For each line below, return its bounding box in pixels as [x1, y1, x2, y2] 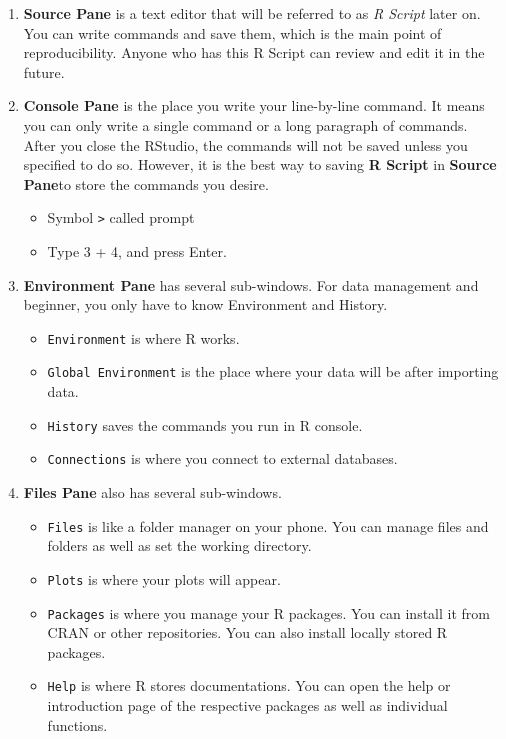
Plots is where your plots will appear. [47, 568, 281, 589]
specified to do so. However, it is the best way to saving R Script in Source [23, 154, 497, 175]
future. [23, 61, 65, 82]
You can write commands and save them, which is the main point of [23, 22, 442, 43]
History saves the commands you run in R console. [47, 414, 363, 435]
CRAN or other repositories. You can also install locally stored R [47, 622, 448, 643]
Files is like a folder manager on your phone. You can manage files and [47, 515, 489, 536]
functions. [47, 714, 108, 735]
